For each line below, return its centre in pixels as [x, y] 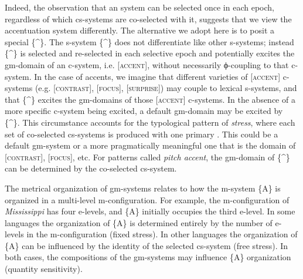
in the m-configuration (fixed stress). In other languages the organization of [162, 234]
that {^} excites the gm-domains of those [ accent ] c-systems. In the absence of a [150, 99]
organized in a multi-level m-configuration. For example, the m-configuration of [147, 199]
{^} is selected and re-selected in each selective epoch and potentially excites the [150, 53]
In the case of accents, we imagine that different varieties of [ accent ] [157, 76]
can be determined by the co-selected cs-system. [91, 168]
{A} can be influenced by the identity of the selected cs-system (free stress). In [147, 245]
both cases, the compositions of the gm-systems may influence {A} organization [148, 257]
